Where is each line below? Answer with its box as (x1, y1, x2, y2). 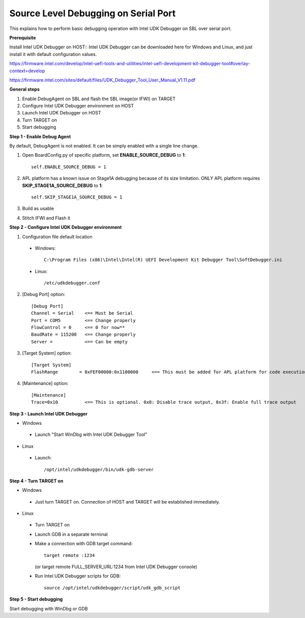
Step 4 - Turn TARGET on (9, 478, 64, 484)
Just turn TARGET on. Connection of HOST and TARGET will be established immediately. (35, 498, 221, 505)
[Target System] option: (22, 350, 72, 356)
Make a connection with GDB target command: (35, 541, 133, 547)
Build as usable (22, 205, 54, 212)
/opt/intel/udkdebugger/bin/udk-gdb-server (44, 466, 154, 473)
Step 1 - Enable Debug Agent (9, 133, 71, 139)
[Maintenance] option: (22, 380, 69, 387)
